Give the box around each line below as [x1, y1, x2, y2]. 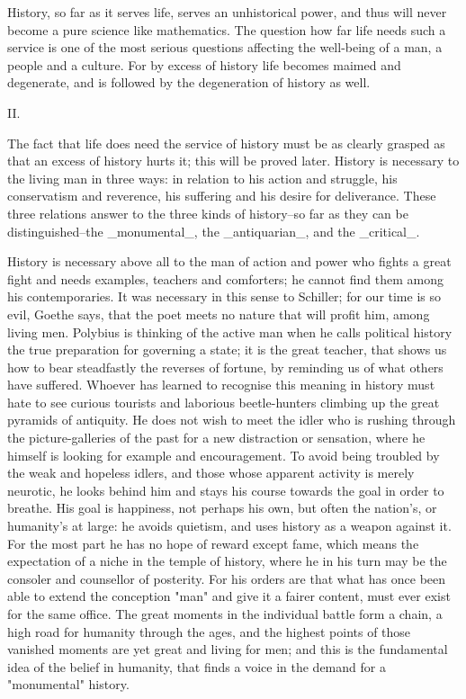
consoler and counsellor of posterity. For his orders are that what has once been [7, 569, 446, 587]
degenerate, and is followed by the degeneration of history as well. [7, 73, 371, 92]
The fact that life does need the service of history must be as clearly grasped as [7, 133, 445, 152]
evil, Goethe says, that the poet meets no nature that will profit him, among [7, 304, 430, 323]
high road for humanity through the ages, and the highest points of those [7, 622, 411, 641]
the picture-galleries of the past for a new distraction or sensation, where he [7, 428, 426, 447]
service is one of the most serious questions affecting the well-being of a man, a [7, 38, 443, 57]
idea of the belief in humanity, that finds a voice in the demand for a [7, 657, 386, 676]
